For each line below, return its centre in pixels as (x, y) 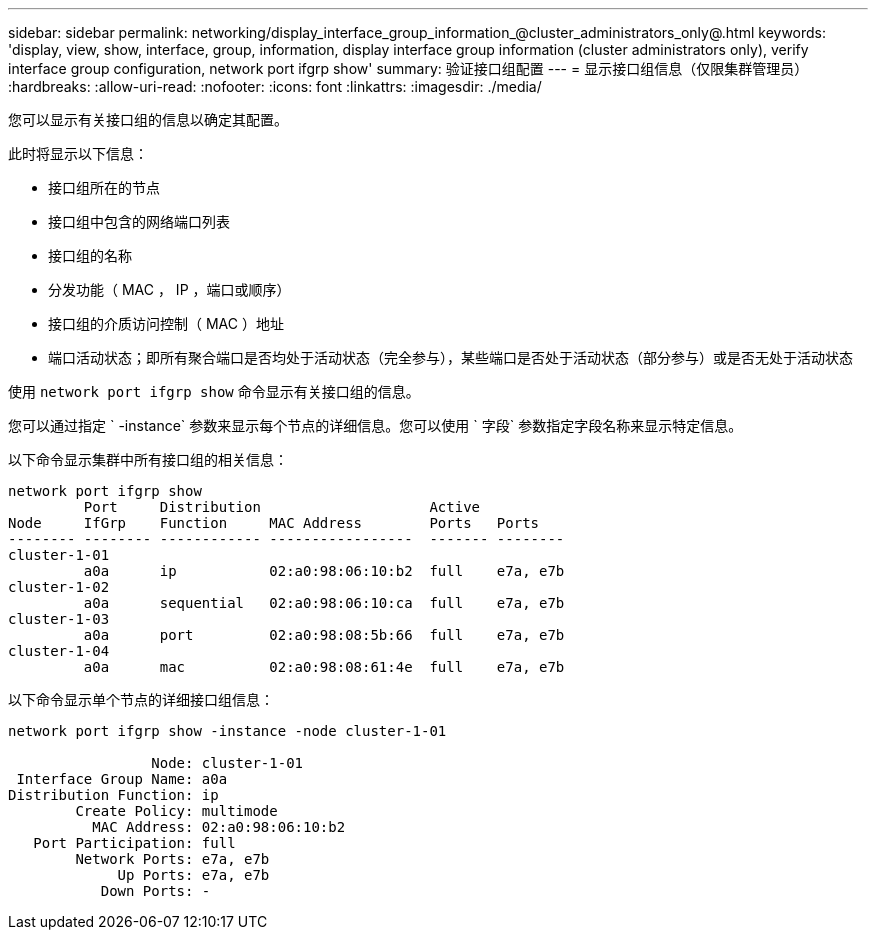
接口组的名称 (90, 255)
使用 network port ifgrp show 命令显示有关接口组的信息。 (214, 391)
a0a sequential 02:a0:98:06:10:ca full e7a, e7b (324, 603)
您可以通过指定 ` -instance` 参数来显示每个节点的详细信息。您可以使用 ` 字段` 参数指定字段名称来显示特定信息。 (375, 425)
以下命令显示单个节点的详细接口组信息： (141, 699)
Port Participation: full (134, 843)
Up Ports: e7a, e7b (193, 875)
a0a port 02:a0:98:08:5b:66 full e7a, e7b (324, 635)
